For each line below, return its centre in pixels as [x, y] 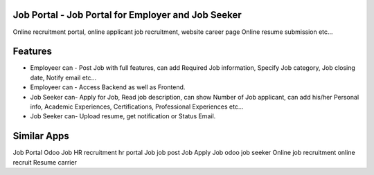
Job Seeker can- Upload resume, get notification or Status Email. [123, 116]
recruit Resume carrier [45, 162]
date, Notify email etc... [63, 77]
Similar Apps [41, 136]
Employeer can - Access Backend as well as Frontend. [108, 87]
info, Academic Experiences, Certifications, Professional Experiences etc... [137, 107]
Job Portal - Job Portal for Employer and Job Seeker [127, 15]
